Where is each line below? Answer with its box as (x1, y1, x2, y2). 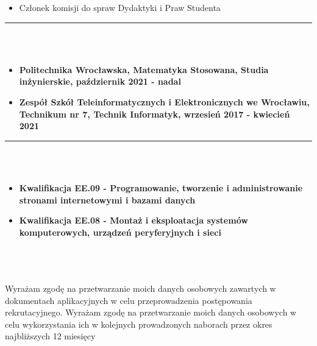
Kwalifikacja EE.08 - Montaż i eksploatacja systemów (19, 214, 248, 227)
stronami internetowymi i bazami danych (19, 193, 196, 206)
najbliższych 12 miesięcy (5, 330, 96, 342)
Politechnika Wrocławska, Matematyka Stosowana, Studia (19, 63, 269, 76)
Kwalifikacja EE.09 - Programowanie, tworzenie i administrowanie (19, 181, 303, 194)
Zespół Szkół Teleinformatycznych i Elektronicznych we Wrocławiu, (19, 95, 310, 108)
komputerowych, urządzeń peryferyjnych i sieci (19, 225, 221, 238)
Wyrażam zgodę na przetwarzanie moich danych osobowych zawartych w (5, 282, 276, 295)
